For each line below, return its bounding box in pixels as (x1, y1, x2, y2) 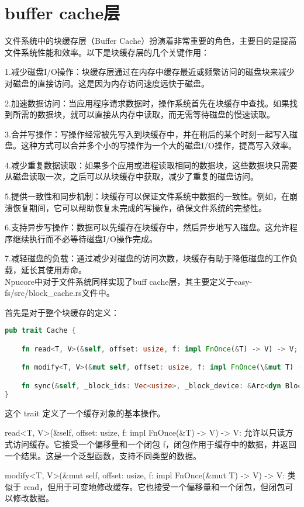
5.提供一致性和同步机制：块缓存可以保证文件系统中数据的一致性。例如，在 (5, 190, 289, 202)
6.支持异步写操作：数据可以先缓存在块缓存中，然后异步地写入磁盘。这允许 (5, 221, 289, 233)
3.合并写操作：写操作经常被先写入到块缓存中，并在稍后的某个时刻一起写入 (5, 127, 289, 140)
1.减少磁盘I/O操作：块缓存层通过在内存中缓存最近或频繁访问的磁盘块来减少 (5, 65, 295, 78)
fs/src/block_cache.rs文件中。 (5, 287, 115, 299)
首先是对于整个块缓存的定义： (5, 306, 119, 318)
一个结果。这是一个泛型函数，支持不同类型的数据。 (5, 449, 201, 461)
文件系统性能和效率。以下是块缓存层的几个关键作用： (5, 46, 209, 58)
